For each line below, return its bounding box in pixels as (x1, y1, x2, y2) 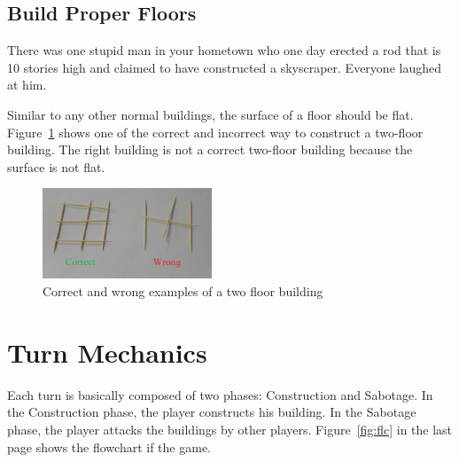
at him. (7, 75, 47, 94)
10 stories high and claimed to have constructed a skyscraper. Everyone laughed (7, 58, 441, 76)
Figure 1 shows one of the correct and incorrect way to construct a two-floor (7, 122, 424, 141)
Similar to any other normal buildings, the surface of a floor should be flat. (7, 105, 414, 123)
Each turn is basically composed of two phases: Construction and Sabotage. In (7, 385, 433, 403)
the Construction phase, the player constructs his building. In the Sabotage (7, 403, 416, 421)
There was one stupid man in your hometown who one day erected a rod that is (7, 41, 441, 59)
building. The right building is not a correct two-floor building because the (7, 140, 413, 159)
